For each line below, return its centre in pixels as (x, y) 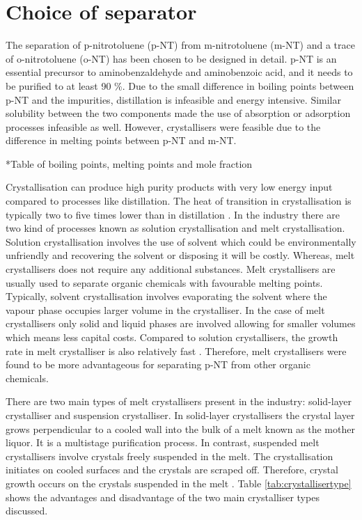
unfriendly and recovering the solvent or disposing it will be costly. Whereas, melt (180, 255)
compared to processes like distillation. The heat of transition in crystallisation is (179, 201)
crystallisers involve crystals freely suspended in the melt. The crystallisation (170, 456)
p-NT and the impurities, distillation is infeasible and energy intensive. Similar (173, 99)
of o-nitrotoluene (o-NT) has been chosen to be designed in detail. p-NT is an (171, 58)
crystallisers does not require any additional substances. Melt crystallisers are (171, 269)
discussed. (27, 511)
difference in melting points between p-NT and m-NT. (121, 140)
